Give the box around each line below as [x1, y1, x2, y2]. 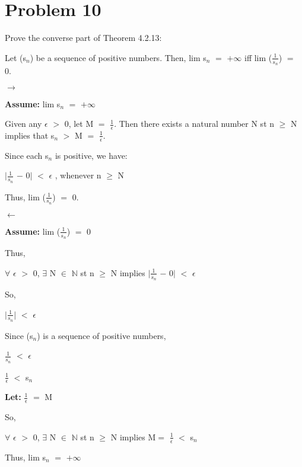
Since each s [5, 149, 49, 161]
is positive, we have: [55, 149, 128, 161]
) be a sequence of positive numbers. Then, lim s [30, 51, 206, 63]
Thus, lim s [5, 450, 46, 463]
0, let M [64, 117, 94, 130]
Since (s [5, 329, 33, 341]
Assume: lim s [5, 97, 61, 110]
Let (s [5, 51, 27, 63]
